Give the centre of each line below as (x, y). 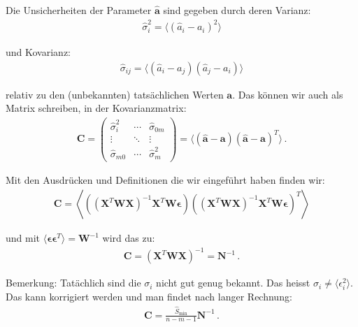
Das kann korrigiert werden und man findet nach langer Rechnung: (149, 297)
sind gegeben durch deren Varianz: (237, 10)
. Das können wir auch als (288, 94)
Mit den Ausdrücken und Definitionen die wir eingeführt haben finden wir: (165, 180)
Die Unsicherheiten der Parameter (79, 10)
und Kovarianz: (38, 52)
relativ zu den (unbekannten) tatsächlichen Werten (115, 94)
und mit (23, 238)
